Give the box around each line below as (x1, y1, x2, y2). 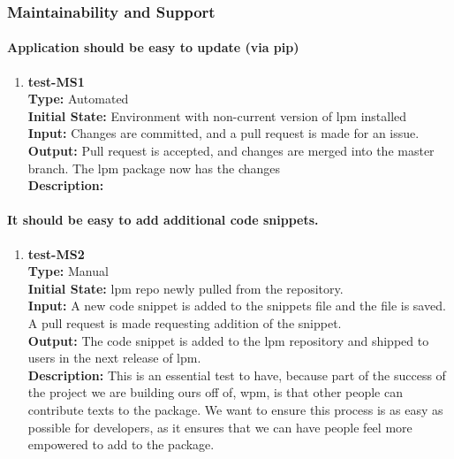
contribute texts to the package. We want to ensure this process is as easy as (27, 400, 443, 418)
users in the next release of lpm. (27, 348, 201, 367)
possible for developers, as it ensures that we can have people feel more (27, 417, 412, 436)
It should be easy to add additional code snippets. (7, 210, 319, 229)
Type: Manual (27, 262, 109, 280)
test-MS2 (27, 244, 85, 263)
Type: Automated (27, 89, 129, 108)
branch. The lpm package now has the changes (27, 158, 281, 177)
